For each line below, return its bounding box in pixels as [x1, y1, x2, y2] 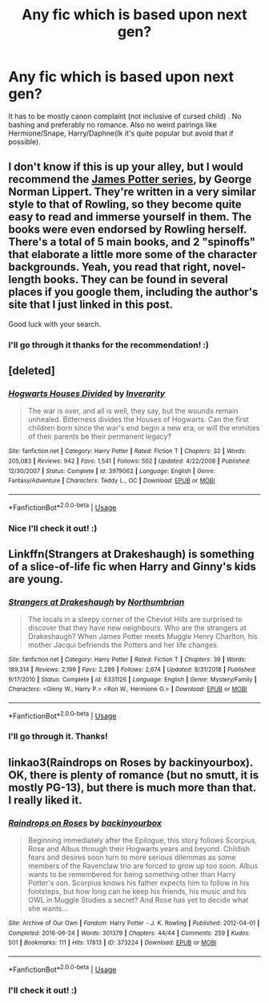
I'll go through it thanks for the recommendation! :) [8, 339, 210, 350]
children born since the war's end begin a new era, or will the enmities [27, 423, 260, 433]
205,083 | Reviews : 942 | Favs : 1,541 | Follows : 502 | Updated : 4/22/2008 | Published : [8, 457, 251, 466]
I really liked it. [8, 793, 82, 807]
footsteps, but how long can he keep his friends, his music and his [27, 887, 247, 896]
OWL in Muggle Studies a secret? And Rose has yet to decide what [27, 896, 249, 905]
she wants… [27, 904, 69, 913]
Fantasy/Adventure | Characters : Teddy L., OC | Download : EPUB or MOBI [8, 477, 215, 485]
